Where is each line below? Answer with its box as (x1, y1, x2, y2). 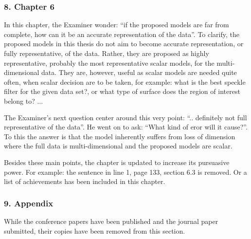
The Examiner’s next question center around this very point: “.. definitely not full (4, 112, 247, 122)
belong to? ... (4, 95, 43, 106)
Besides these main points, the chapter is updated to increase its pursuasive (4, 157, 230, 167)
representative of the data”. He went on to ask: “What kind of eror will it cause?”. (4, 122, 248, 132)
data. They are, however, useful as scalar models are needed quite (41, 67, 237, 77)
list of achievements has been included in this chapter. (4, 176, 165, 186)
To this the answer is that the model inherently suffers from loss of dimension (4, 131, 235, 141)
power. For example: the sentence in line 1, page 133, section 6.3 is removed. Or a (4, 166, 247, 177)
